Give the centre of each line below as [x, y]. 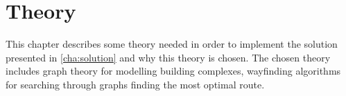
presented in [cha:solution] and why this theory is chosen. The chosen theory [168, 57]
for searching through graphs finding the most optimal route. [135, 84]
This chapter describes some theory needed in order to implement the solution [172, 44]
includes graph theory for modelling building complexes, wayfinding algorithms [173, 71]
